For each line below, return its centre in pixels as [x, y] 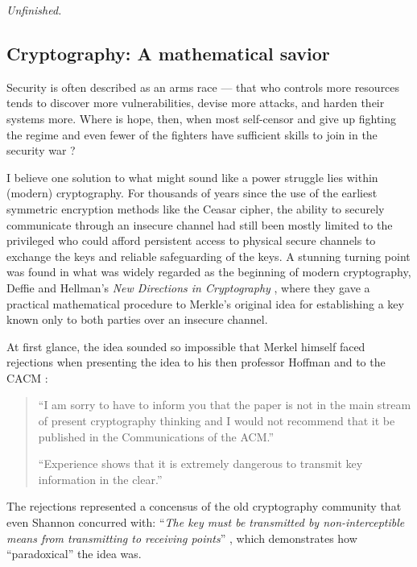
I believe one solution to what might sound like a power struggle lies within [192, 177]
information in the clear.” [100, 479]
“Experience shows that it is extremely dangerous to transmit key [200, 464]
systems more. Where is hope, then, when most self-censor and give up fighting [202, 118]
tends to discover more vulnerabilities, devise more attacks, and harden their [196, 103]
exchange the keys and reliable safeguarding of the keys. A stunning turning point [208, 256]
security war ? [41, 150]
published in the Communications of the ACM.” [156, 436]
